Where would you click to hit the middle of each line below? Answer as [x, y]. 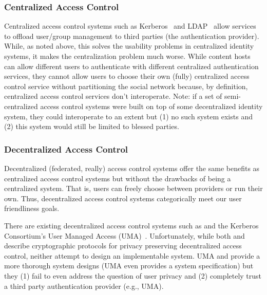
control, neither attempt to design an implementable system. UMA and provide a [132, 255]
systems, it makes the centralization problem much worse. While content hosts [127, 56]
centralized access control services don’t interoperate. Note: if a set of [113, 96]
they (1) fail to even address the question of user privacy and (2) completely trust [133, 275]
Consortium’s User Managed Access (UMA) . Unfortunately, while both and [125, 235]
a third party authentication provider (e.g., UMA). [84, 286]
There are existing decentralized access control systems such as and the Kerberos [131, 225]
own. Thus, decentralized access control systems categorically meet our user [123, 198]
